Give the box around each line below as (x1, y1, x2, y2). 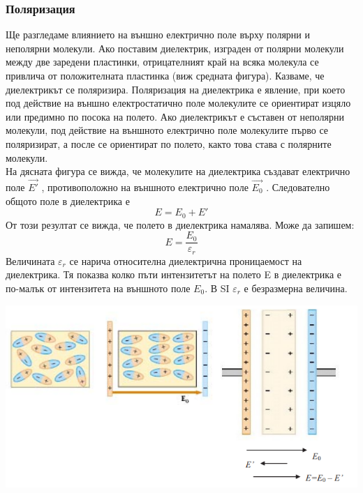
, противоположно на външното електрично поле (41, 179, 249, 194)
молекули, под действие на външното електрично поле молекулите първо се (6, 123, 328, 137)
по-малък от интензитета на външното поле (6, 280, 191, 295)
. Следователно (266, 179, 330, 194)
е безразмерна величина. (244, 280, 348, 295)
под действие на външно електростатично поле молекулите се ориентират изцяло (6, 96, 351, 110)
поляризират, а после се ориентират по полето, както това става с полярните (6, 136, 332, 151)
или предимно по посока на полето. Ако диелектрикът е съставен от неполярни (6, 109, 344, 123)
